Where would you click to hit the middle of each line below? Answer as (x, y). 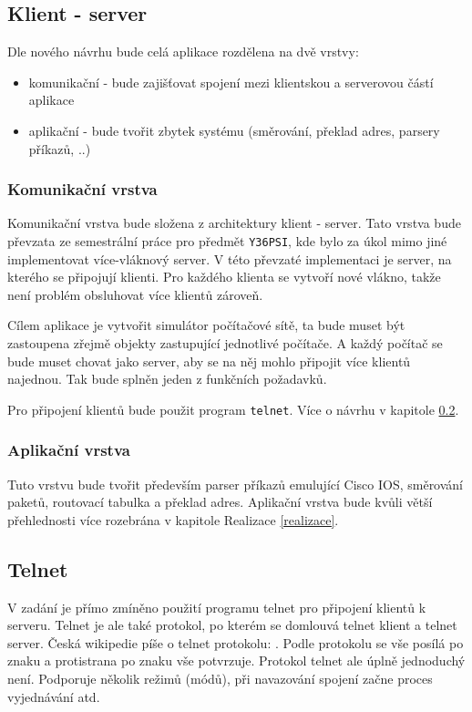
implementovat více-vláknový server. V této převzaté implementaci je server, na (230, 258)
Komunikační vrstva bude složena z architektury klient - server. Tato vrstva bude (234, 223)
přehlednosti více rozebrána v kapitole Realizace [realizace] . (173, 519)
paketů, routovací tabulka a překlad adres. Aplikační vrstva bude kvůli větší (220, 502)
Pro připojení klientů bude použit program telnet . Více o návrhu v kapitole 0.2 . (233, 409)
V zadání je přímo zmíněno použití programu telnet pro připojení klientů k (217, 607)
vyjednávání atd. (54, 696)
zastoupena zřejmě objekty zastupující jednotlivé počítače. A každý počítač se (225, 343)
